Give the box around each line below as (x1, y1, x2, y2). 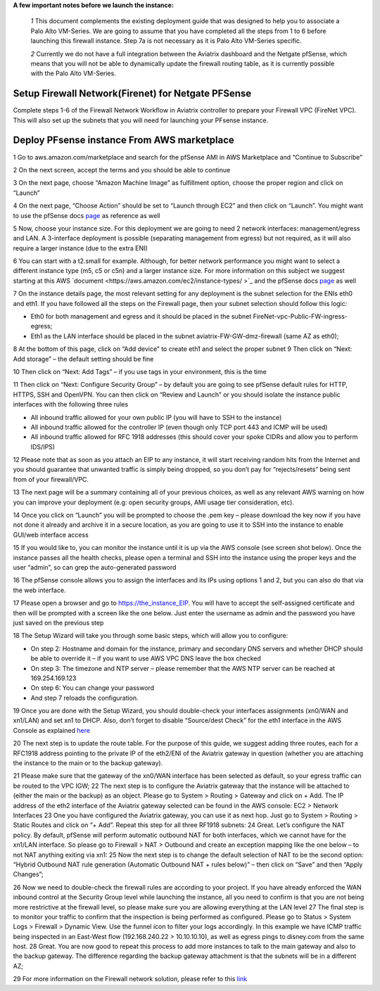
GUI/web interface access (13, 530, 89, 539)
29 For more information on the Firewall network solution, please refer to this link (13, 975, 248, 983)
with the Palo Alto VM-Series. (30, 69, 116, 77)
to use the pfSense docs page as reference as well (13, 211, 160, 219)
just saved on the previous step (13, 618, 104, 627)
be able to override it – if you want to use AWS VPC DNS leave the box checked (30, 654, 262, 663)
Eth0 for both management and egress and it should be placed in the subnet (30, 312, 252, 321)
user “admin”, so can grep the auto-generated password (13, 563, 177, 571)
